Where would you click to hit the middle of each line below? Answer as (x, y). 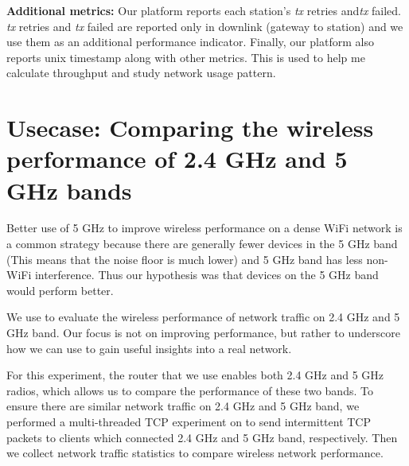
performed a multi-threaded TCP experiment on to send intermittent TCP (189, 421)
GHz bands (69, 190)
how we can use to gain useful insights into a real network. (149, 348)
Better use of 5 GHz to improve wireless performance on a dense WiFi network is (204, 228)
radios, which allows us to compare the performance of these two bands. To (190, 390)
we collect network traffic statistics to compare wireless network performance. (195, 453)
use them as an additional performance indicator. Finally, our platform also (190, 42)
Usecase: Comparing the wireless (190, 128)
